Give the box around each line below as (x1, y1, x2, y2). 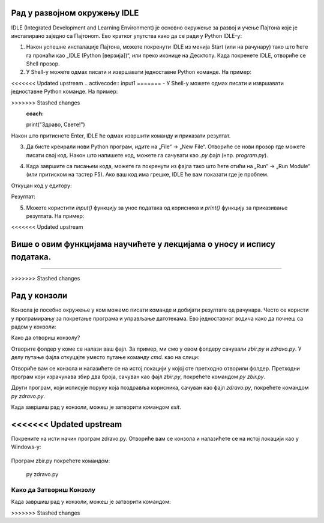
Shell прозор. (26, 60, 60, 67)
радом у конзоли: (11, 323, 56, 330)
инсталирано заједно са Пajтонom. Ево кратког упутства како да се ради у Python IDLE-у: (11, 32, 242, 39)
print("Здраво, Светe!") (26, 121, 85, 128)
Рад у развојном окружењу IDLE (11, 8, 139, 18)
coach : (26, 110, 44, 117)
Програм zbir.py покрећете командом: (11, 457, 110, 464)
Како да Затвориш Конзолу (11, 485, 96, 494)
